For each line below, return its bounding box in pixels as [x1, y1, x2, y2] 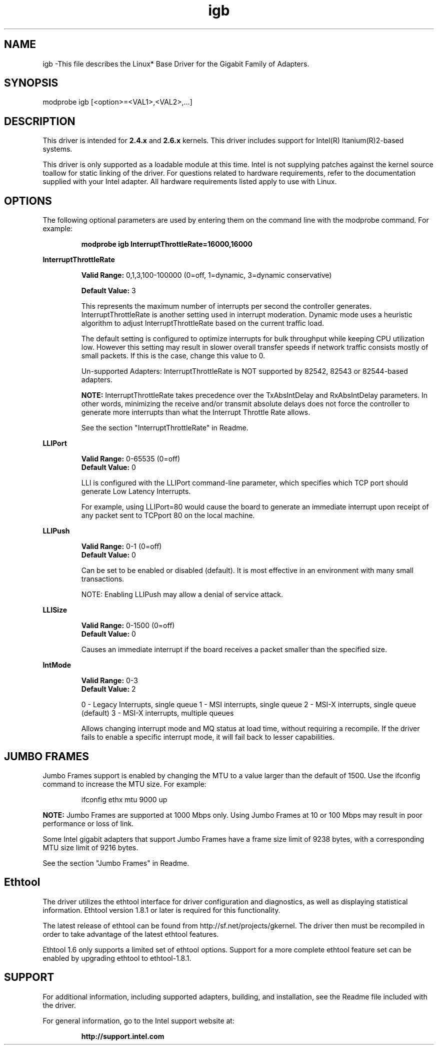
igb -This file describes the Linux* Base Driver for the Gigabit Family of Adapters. [42, 59, 309, 68]
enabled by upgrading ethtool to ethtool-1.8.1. [42, 953, 191, 962]
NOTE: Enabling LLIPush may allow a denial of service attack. [81, 590, 283, 599]
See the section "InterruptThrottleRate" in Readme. [81, 423, 248, 432]
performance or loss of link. [42, 819, 134, 828]
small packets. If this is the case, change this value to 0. [81, 351, 265, 360]
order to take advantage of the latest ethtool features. [42, 929, 219, 938]
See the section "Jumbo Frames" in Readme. [42, 858, 189, 867]
